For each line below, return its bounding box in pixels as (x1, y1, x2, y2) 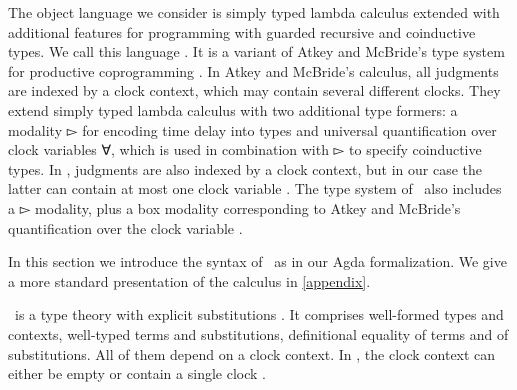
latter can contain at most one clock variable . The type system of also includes (8, 178, 502, 199)
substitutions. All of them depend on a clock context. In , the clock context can (8, 343, 496, 364)
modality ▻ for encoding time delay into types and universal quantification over (8, 119, 497, 140)
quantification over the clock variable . (8, 217, 243, 238)
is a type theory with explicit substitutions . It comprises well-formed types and (14, 304, 504, 325)
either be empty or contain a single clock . (8, 363, 266, 384)
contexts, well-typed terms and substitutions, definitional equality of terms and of (8, 323, 509, 344)
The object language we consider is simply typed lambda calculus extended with (8, 2, 500, 22)
